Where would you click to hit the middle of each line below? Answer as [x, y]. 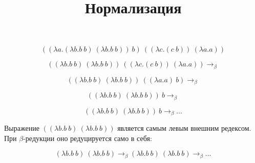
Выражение [22, 128]
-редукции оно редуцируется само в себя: [88, 138]
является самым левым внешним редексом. [184, 128]
